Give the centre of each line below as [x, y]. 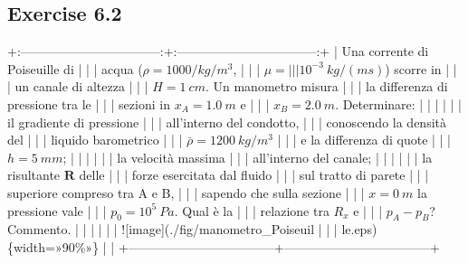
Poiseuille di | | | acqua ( [75, 68]
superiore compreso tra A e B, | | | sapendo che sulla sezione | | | [186, 192]
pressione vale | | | [57, 210]
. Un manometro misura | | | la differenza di [326, 86]
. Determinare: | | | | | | [398, 103]
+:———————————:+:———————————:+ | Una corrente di [218, 51]
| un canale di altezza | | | [78, 86]
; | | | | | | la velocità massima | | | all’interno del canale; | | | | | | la [248, 157]
